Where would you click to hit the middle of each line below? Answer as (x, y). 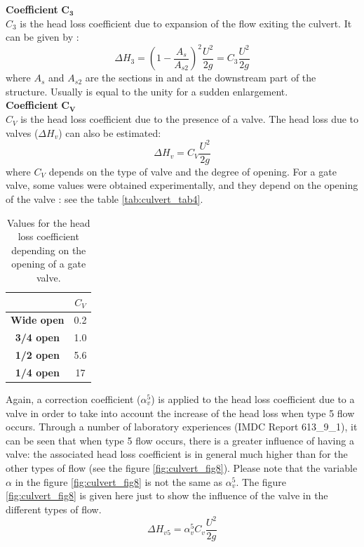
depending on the (49, 250)
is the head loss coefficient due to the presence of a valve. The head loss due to (190, 119)
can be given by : (42, 37)
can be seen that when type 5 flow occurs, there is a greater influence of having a (180, 440)
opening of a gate (49, 264)
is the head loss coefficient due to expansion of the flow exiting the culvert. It (186, 23)
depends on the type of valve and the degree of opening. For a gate (193, 171)
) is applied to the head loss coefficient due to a (253, 399)
